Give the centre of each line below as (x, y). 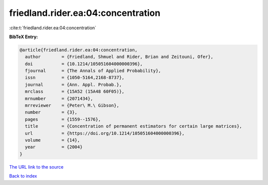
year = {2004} (54, 147)
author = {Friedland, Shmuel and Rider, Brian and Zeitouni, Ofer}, (119, 57)
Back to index (23, 176)
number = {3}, (51, 112)
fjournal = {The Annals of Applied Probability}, (93, 71)
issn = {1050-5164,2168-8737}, (75, 78)
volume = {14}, (53, 140)
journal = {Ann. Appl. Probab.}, (73, 85)
